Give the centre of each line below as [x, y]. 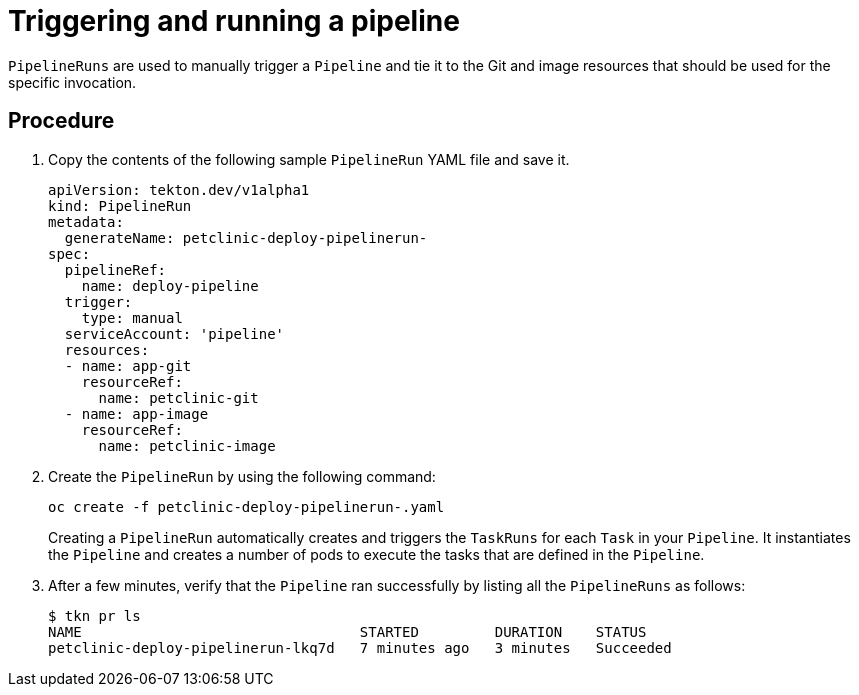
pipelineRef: [115, 269]
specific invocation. [72, 82]
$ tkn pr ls [94, 615]
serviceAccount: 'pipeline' [174, 333]
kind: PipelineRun [120, 205]
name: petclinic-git [178, 397]
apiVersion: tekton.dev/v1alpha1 [179, 189]
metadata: [86, 221]
